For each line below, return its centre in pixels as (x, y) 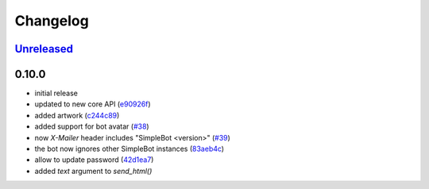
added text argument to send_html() (93, 171)
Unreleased (44, 49)
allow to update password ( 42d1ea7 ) (94, 160)
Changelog (52, 21)
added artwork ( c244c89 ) (77, 115)
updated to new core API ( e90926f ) (93, 104)
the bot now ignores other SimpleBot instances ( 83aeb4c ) (129, 149)
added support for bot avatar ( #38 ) (92, 126)
